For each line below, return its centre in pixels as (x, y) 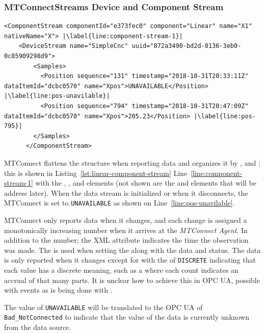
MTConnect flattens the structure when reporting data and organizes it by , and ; (132, 162)
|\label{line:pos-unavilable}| (57, 96)
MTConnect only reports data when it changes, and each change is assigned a (126, 220)
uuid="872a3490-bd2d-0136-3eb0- (187, 46)
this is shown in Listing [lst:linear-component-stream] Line (96, 173)
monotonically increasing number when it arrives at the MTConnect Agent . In (126, 230)
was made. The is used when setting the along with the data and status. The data (132, 250)
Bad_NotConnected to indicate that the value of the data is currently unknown (127, 317)
